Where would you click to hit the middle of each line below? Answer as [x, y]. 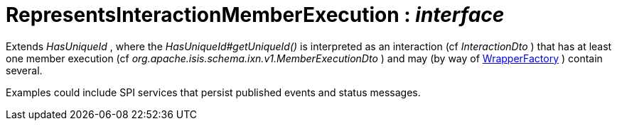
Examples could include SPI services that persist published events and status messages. [213, 92]
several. [24, 70]
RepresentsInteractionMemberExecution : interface [255, 15]
